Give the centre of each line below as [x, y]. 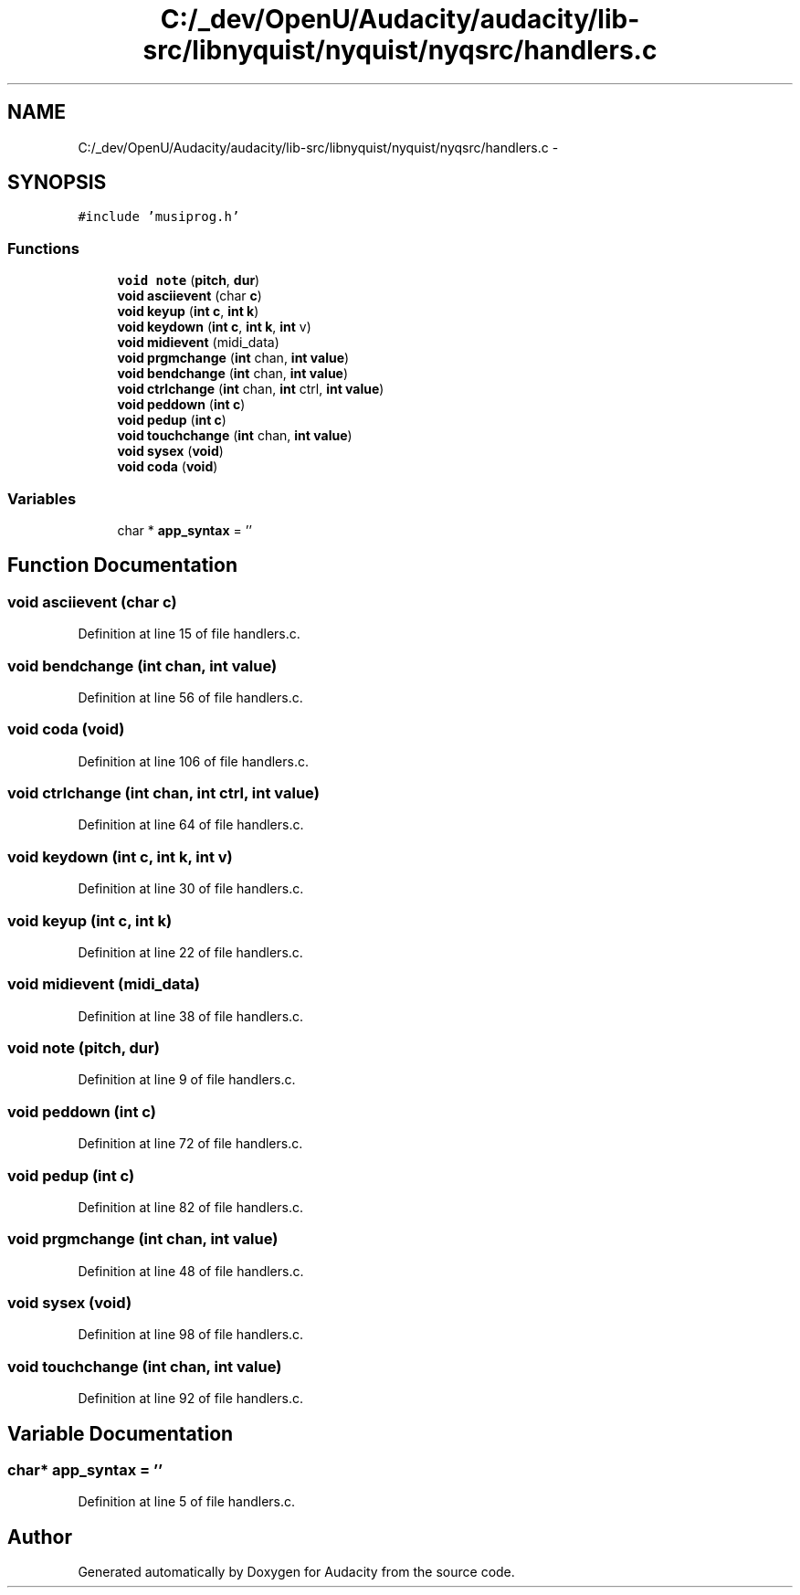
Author [40, 1537]
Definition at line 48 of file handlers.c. [191, 1271]
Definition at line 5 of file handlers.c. [187, 1502]
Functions [43, 248]
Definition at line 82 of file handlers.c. [190, 1207]
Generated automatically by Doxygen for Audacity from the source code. [296, 1572]
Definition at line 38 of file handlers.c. [191, 1016]
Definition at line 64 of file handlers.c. [191, 825]
